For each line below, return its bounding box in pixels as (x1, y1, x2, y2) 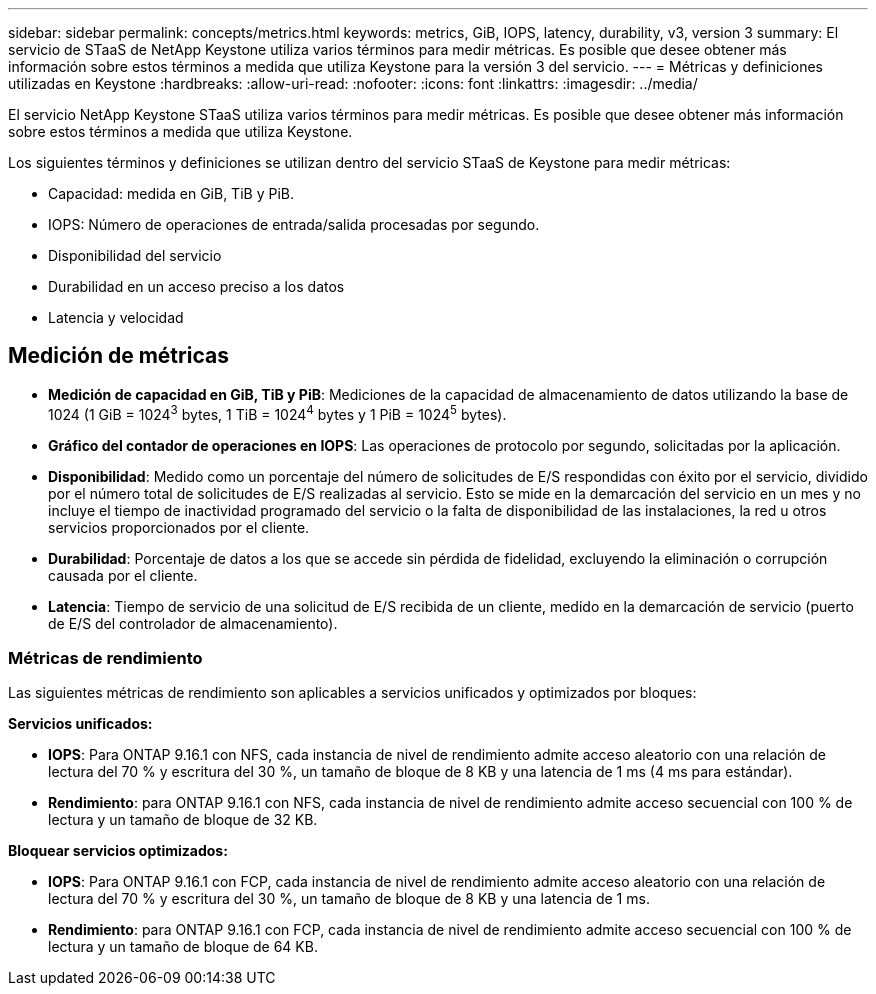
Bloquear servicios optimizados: (8, 842, 228, 860)
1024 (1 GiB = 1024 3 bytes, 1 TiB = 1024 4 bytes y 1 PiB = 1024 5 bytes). (48, 402, 507, 423)
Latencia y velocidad (48, 309, 184, 326)
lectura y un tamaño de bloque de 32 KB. (48, 811, 318, 829)
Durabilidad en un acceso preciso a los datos (48, 278, 345, 295)
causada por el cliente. (48, 566, 198, 584)
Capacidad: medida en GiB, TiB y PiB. (48, 185, 294, 202)
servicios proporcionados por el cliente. (48, 518, 310, 536)
